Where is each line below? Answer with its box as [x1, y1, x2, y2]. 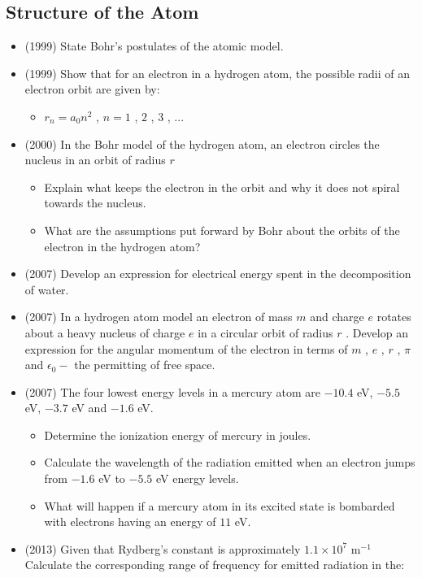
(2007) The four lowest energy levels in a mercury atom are [24, 383, 320, 400]
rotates [376, 308, 411, 325]
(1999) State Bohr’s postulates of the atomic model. [24, 37, 284, 54]
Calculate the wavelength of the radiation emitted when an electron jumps [44, 454, 415, 471]
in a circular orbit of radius [198, 324, 333, 341]
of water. [24, 280, 69, 298]
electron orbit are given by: [24, 80, 160, 98]
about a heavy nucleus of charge [24, 324, 185, 341]
